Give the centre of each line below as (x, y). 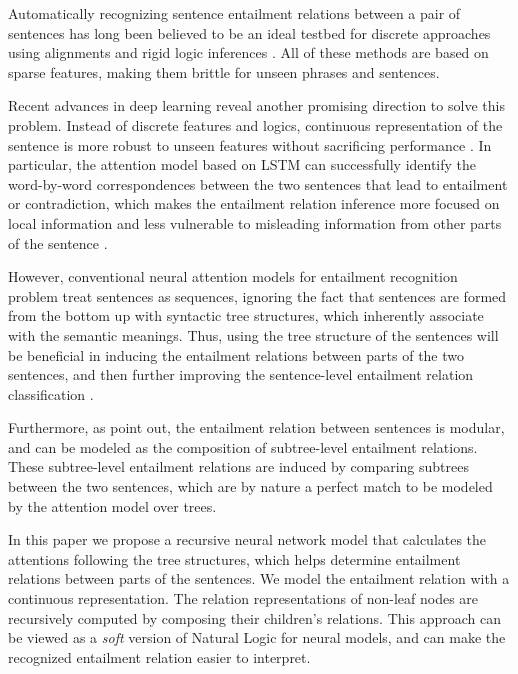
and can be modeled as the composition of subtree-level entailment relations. (243, 446)
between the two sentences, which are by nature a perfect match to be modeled (250, 486)
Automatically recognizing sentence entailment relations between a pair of (234, 13)
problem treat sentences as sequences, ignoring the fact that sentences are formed (257, 295)
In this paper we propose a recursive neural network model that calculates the (247, 539)
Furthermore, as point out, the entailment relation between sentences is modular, (256, 427)
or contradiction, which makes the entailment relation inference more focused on (254, 203)
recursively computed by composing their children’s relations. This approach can (254, 617)
